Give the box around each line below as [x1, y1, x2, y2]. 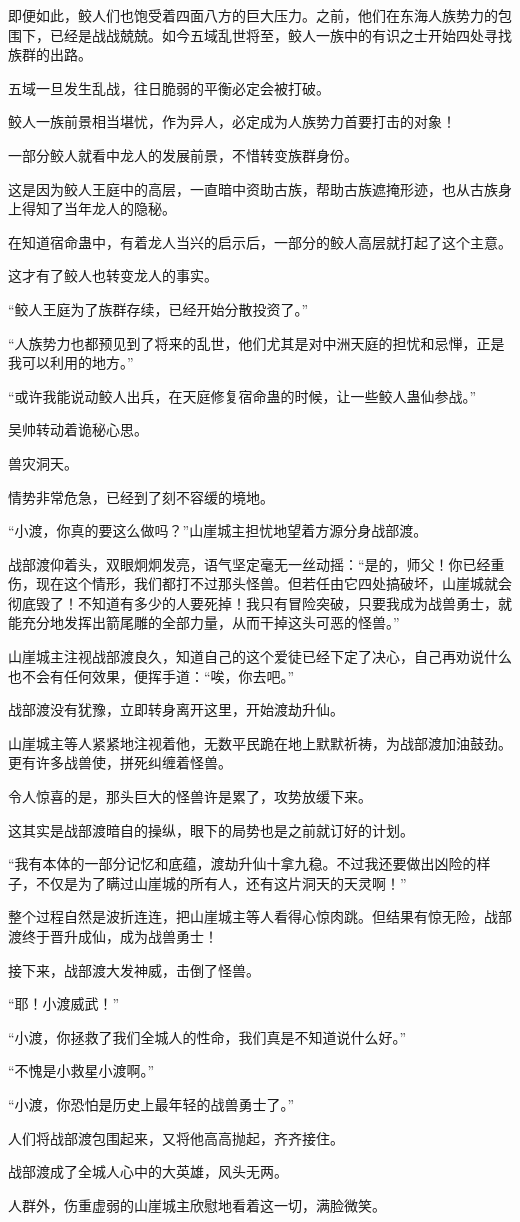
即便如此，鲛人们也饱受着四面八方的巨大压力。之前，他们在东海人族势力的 [8, 5, 498, 25]
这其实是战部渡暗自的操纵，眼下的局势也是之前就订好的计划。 [8, 819, 414, 840]
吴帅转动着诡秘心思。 [8, 419, 148, 440]
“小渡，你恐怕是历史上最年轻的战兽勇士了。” [8, 1093, 295, 1114]
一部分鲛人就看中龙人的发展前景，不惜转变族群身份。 [8, 144, 358, 165]
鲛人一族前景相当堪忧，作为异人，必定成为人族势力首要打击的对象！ [8, 111, 456, 132]
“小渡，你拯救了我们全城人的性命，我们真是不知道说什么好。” [8, 1026, 407, 1047]
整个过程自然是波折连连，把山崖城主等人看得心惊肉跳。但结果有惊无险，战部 [8, 906, 512, 927]
